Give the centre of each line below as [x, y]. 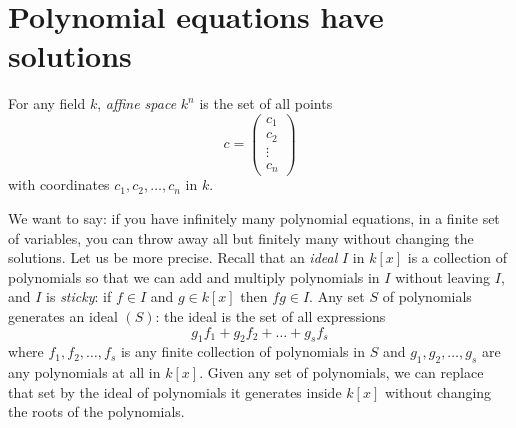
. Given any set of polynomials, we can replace [341, 372]
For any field [47, 103]
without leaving [443, 276]
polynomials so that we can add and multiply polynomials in [194, 276]
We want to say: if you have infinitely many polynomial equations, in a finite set [254, 218]
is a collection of [457, 257]
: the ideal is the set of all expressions [270, 316]
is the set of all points [266, 103]
